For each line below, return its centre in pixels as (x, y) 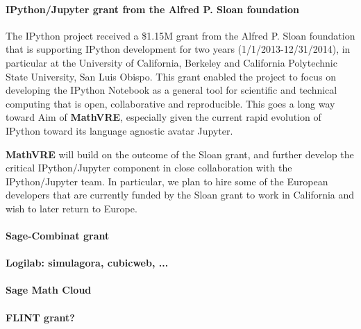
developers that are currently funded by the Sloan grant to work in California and (180, 195)
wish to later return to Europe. (72, 208)
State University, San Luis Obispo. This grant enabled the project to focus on (171, 76)
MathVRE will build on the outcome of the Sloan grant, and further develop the (180, 154)
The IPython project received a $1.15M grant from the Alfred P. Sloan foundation (180, 35)
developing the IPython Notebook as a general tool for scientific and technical (171, 90)
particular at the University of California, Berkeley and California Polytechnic (171, 62)
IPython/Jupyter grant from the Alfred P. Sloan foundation (152, 9)
